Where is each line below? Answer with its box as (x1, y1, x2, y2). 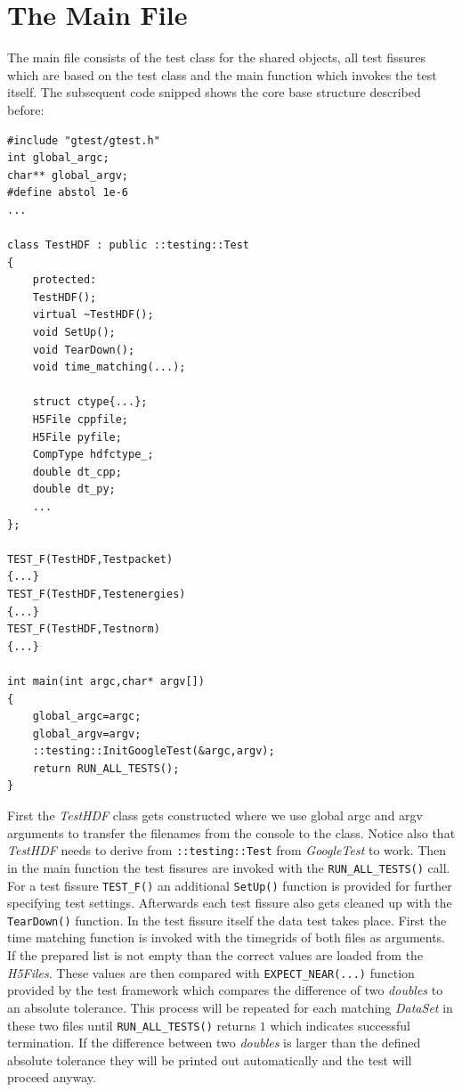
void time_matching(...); (32, 361, 186, 374)
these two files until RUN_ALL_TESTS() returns (7, 1015, 256, 1034)
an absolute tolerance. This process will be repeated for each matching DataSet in (7, 998, 453, 1016)
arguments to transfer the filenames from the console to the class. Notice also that (7, 823, 456, 842)
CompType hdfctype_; (32, 448, 154, 461)
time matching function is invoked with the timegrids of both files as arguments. (7, 928, 446, 947)
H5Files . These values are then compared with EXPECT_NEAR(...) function (7, 963, 415, 982)
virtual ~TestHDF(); (32, 308, 154, 322)
